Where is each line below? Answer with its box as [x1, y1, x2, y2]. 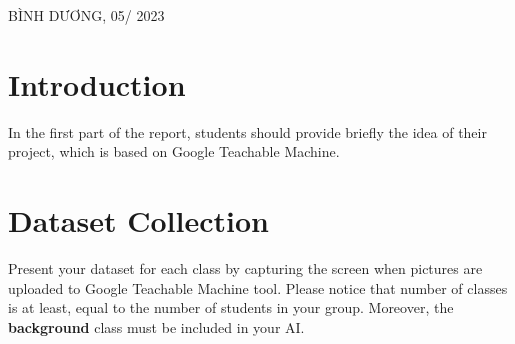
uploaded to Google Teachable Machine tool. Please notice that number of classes [8, 277, 508, 298]
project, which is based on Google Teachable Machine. [8, 141, 340, 162]
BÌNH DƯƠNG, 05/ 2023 [8, 5, 165, 25]
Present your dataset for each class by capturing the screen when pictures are [8, 258, 483, 279]
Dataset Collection [8, 200, 269, 241]
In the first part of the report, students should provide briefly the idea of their [8, 121, 487, 142]
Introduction [8, 63, 186, 104]
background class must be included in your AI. [8, 316, 305, 337]
